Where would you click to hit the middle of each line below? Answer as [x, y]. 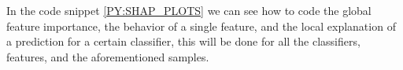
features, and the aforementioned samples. [108, 56]
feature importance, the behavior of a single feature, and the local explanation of [201, 26]
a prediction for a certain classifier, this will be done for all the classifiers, [183, 41]
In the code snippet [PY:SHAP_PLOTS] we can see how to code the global [189, 10]
